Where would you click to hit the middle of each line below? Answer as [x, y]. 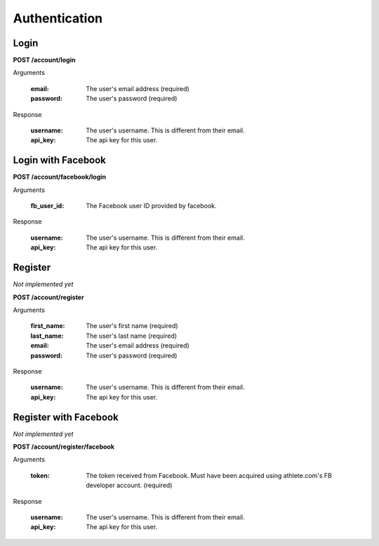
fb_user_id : [47, 206]
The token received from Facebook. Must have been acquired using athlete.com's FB [209, 475]
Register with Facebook [66, 417]
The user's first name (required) [132, 326]
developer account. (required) [129, 485]
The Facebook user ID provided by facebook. [151, 206]
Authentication [58, 18]
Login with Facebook [60, 160]
